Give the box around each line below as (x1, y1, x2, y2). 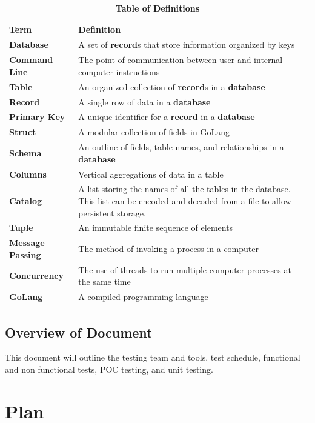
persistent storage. (78, 206, 146, 219)
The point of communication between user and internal (78, 53, 283, 66)
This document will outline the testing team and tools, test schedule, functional (5, 351, 300, 364)
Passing (9, 248, 41, 261)
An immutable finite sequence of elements (78, 221, 233, 234)
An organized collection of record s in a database (78, 80, 265, 93)
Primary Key (9, 110, 65, 123)
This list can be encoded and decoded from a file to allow (78, 194, 291, 207)
